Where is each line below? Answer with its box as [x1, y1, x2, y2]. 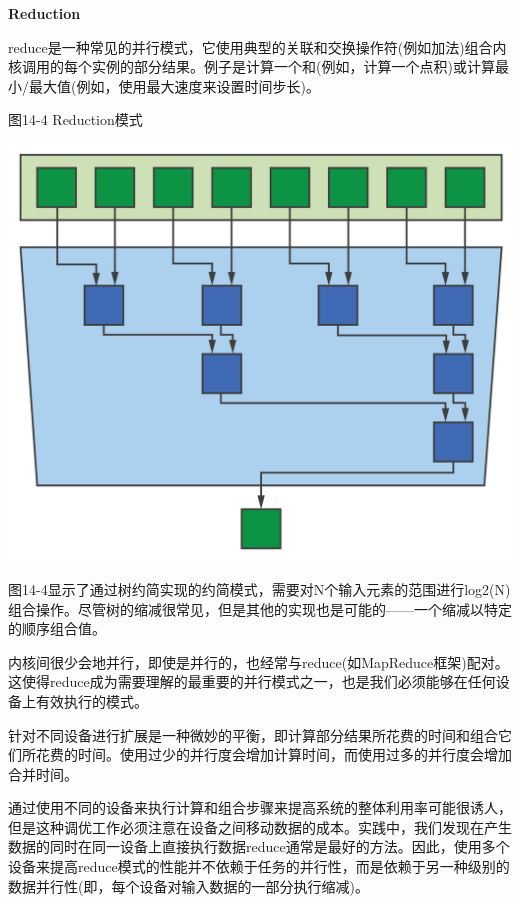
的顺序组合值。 [8, 618, 106, 639]
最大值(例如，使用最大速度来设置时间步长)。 [28, 75, 320, 96]
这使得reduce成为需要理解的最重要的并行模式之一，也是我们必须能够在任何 [8, 671, 496, 692]
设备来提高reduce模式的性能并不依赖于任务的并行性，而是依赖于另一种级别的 [8, 856, 510, 877]
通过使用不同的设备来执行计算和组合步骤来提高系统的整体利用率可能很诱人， [8, 797, 512, 818]
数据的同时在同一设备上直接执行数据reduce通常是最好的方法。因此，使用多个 [8, 836, 510, 857]
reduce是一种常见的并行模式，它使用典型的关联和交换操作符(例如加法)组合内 [8, 36, 507, 57]
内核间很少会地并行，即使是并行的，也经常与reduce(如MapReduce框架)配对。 [8, 651, 509, 672]
